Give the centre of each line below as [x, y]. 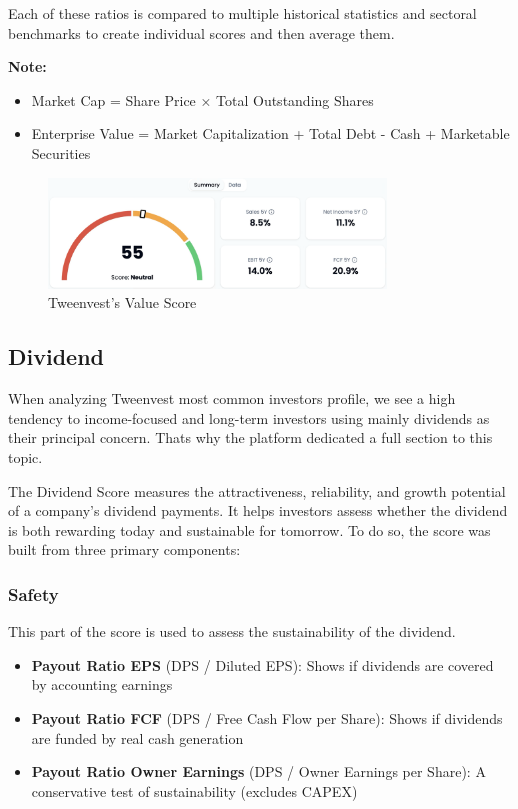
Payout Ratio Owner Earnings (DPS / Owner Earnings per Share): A [258, 771]
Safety [33, 593]
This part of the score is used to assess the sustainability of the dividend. [232, 631]
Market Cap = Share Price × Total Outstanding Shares [202, 99]
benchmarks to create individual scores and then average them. [201, 32]
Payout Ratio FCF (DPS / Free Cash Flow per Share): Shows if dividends [267, 717]
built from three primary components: [124, 549]
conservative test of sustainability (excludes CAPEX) [194, 790]
